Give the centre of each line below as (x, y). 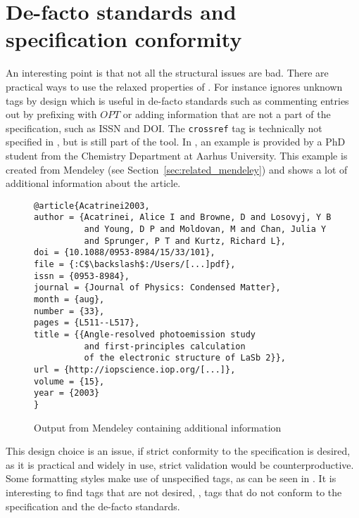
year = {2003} (67, 393)
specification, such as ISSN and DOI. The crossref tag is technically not (164, 128)
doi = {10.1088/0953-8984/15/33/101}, (125, 253)
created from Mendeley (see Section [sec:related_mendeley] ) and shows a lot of (177, 169)
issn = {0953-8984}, (82, 276)
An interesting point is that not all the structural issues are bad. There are (167, 73)
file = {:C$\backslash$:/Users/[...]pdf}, (135, 264)
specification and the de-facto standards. (93, 506)
